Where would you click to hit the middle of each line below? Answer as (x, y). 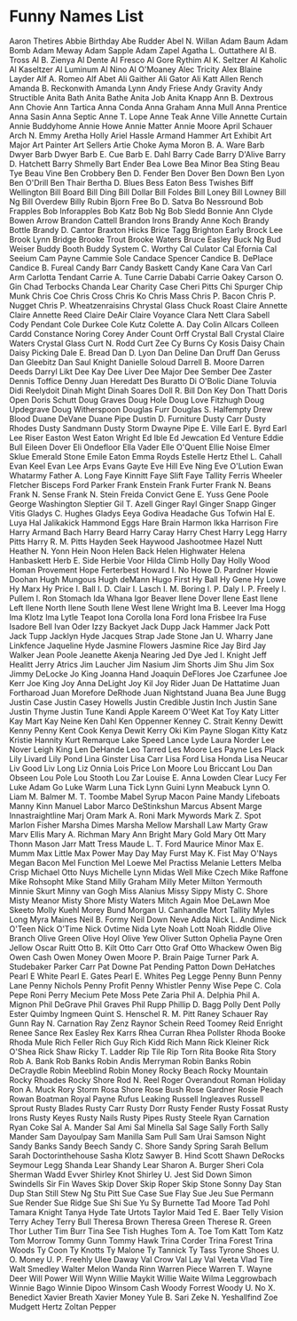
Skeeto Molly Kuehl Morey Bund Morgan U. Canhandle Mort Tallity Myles (142, 909)
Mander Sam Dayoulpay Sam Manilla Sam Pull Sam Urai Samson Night (137, 1136)
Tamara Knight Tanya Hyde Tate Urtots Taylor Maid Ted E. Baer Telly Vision (146, 1212)
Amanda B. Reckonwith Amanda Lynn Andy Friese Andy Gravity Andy (136, 88)
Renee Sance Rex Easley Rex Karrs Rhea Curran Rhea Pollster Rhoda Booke (148, 1032)
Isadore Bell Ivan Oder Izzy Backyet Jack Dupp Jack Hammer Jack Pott (140, 626)
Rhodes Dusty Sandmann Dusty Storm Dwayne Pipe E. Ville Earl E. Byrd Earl (148, 428)
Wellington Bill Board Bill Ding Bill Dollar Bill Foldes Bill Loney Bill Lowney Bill (148, 192)
